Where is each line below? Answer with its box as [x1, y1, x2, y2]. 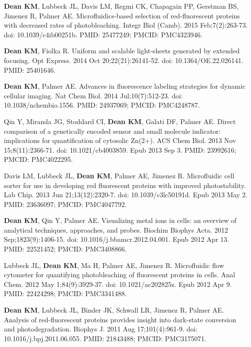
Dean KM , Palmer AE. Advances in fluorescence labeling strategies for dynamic [4, 81, 246, 91]
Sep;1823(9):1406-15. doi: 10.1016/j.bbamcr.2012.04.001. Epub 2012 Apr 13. [4, 234, 229, 244]
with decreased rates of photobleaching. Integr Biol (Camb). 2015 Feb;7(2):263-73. [4, 20, 248, 30]
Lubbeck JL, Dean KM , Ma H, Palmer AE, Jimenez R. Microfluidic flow [4, 260, 224, 270]
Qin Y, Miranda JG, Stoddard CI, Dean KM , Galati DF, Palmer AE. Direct [4, 116, 236, 126]
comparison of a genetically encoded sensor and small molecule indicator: [4, 126, 221, 136]
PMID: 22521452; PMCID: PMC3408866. [4, 244, 127, 254]
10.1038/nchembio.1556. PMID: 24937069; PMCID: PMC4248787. [4, 100, 200, 110]
